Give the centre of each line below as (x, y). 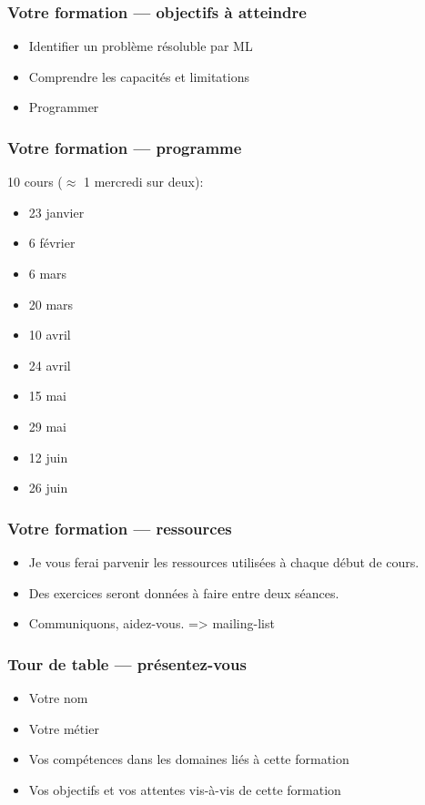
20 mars (51, 304)
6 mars (48, 273)
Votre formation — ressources (120, 528)
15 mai (48, 396)
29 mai (48, 426)
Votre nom (58, 697)
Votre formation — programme (125, 147)
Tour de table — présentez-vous (127, 663)
